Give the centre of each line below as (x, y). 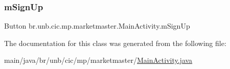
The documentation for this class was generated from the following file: (115, 43)
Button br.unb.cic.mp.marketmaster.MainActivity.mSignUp (97, 26)
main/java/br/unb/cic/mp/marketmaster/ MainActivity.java (98, 60)
